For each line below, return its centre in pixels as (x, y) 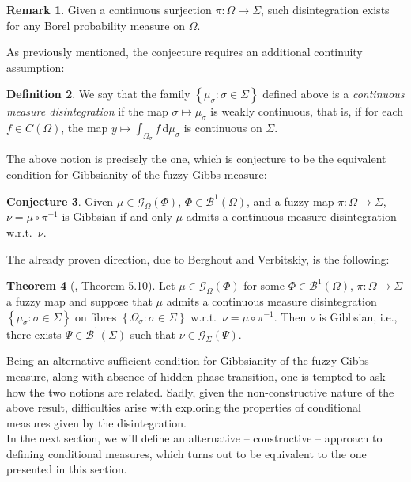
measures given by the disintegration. (96, 422)
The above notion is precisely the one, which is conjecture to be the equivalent (196, 159)
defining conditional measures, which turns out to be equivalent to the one (187, 453)
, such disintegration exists (325, 9)
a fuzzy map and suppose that (79, 300)
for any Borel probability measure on (96, 25)
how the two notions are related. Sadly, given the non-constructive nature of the (200, 391)
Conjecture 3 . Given (60, 201)
